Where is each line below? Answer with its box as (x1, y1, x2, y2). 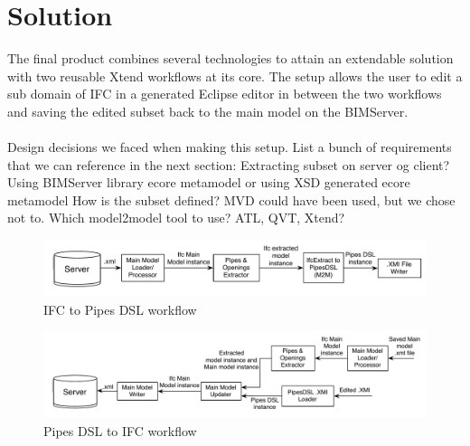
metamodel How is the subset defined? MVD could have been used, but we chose (7, 190, 456, 209)
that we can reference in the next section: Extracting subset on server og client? (7, 155, 450, 174)
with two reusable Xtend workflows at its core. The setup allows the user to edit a (7, 66, 463, 85)
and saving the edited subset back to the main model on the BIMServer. (7, 101, 409, 120)
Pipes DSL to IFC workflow (43, 421, 197, 440)
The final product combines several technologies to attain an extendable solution (7, 49, 454, 68)
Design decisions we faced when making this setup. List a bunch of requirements (7, 138, 452, 157)
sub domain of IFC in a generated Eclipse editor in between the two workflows (7, 84, 442, 103)
